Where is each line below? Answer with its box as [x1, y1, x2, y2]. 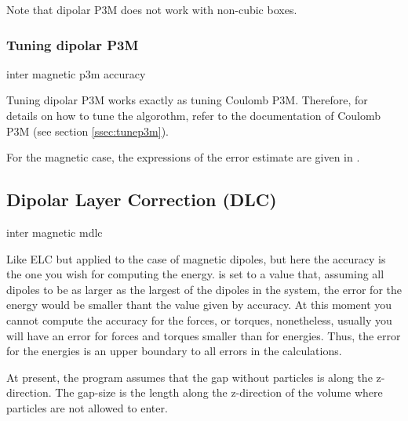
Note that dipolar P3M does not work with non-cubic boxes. [6, 2, 297, 17]
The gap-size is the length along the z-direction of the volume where [55, 384, 383, 401]
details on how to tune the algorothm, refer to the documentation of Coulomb [6, 107, 381, 123]
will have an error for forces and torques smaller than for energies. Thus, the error [6, 327, 401, 343]
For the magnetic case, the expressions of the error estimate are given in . [6, 149, 360, 165]
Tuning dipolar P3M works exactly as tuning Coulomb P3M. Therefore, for [6, 92, 368, 108]
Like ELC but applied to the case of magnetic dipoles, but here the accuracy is [6, 250, 386, 267]
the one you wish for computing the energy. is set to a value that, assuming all [6, 266, 384, 282]
